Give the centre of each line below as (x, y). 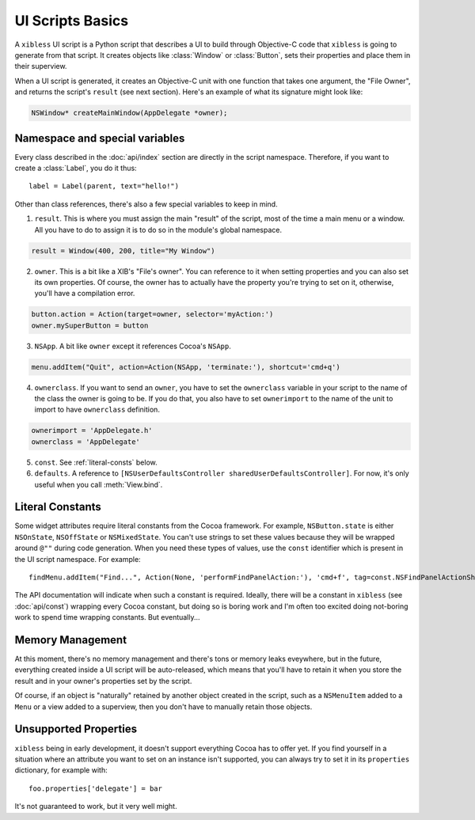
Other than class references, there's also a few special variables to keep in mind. (146, 204)
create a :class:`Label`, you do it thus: (76, 168)
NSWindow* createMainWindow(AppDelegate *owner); (129, 113)
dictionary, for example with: (61, 770)
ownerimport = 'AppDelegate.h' (92, 431)
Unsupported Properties (76, 729)
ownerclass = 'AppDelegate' (85, 442)
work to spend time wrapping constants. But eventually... (108, 617)
